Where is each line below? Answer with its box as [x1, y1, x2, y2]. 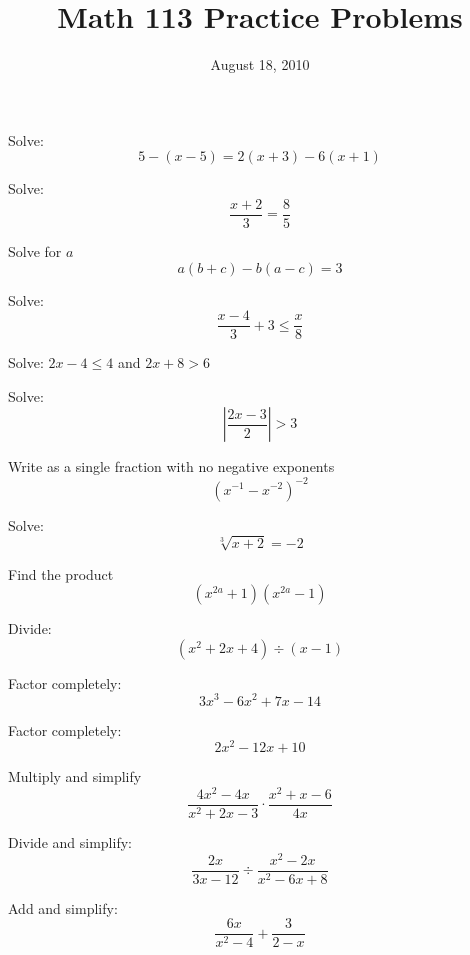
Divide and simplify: [8, 831, 132, 852]
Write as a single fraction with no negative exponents [8, 456, 335, 477]
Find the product [8, 563, 114, 584]
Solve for [8, 240, 62, 261]
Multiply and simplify [8, 766, 142, 787]
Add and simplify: [8, 897, 118, 918]
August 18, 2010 [210, 54, 310, 75]
